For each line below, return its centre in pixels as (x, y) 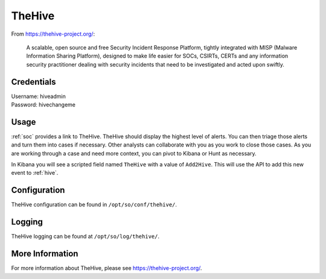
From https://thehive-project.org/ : (53, 34)
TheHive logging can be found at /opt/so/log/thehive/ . (85, 237)
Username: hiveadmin (38, 96)
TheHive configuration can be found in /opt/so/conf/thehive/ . (94, 205)
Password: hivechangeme (43, 105)
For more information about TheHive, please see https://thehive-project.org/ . (107, 268)
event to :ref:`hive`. (35, 173)
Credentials (34, 82)
